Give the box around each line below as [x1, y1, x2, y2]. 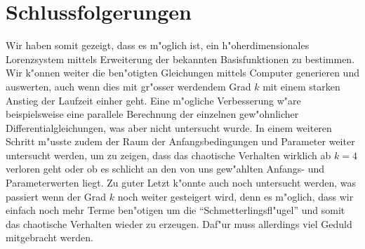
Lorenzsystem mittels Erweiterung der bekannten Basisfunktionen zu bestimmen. [6, 51, 355, 66]
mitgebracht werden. [6, 230, 93, 245]
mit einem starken [263, 79, 340, 93]
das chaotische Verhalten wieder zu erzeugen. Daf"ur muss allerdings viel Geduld [6, 216, 352, 231]
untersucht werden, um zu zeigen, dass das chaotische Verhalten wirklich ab [6, 147, 331, 162]
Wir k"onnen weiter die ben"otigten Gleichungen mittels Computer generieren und [6, 65, 359, 80]
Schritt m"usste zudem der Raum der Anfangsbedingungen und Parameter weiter [6, 134, 355, 149]
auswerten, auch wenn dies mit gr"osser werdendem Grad [6, 79, 251, 93]
